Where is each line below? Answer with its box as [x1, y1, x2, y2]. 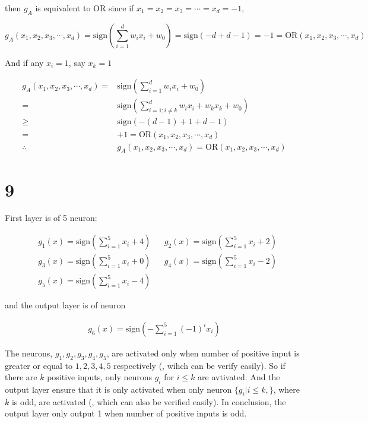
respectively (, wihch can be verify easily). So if [113, 359, 285, 371]
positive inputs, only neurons [47, 371, 153, 383]
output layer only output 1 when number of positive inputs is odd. [5, 407, 247, 419]
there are [5, 371, 37, 383]
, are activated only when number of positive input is [106, 346, 300, 359]
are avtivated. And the [198, 371, 280, 383]
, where [273, 383, 300, 395]
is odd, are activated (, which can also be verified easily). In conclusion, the [11, 395, 286, 408]
